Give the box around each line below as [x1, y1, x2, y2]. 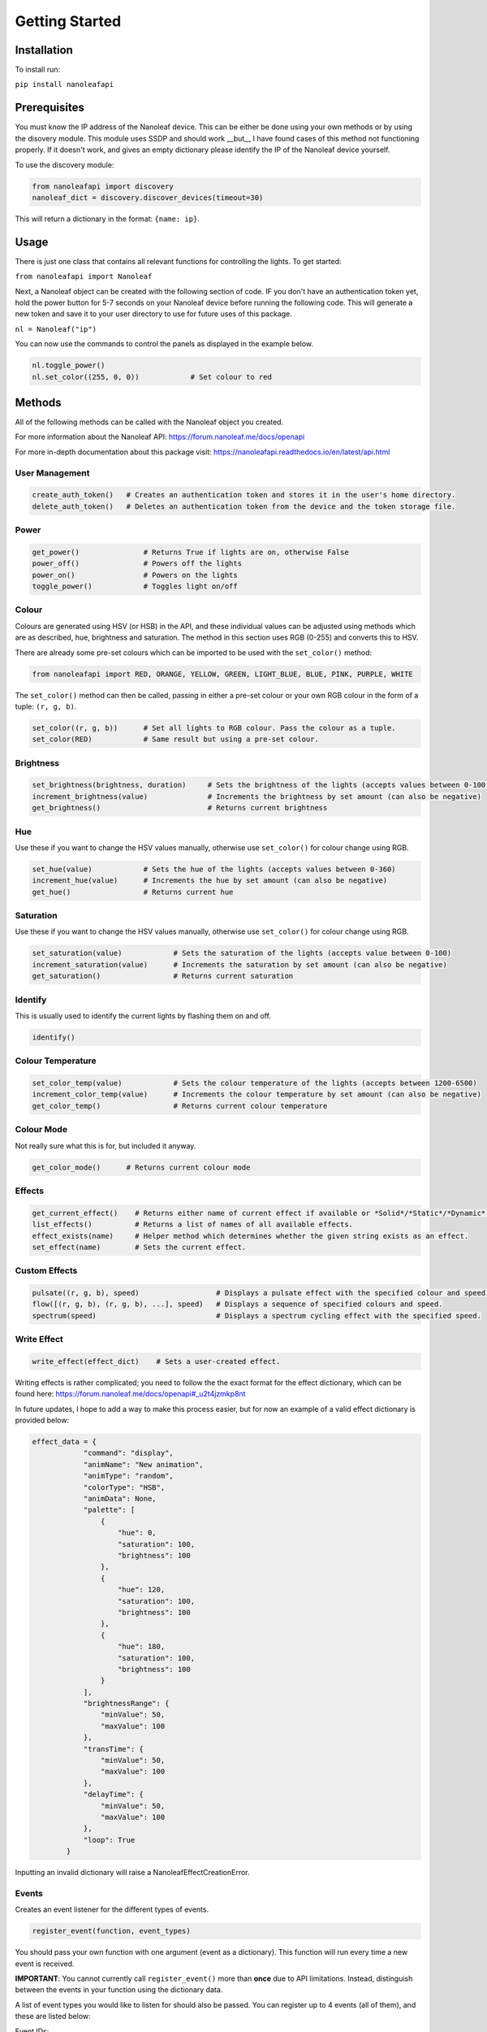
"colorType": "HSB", [83, 1483, 166, 1491]
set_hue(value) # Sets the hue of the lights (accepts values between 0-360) [32, 864, 397, 874]
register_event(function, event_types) [32, 1926, 191, 1936]
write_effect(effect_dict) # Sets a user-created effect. [32, 1357, 281, 1366]
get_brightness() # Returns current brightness [32, 803, 328, 813]
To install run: [15, 65, 61, 75]
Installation [15, 43, 73, 57]
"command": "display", [83, 1448, 174, 1458]
